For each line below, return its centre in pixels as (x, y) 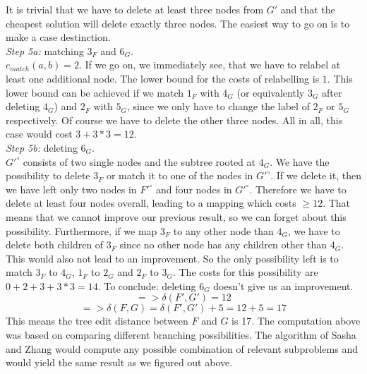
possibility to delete (48, 175)
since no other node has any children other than (223, 245)
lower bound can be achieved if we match (95, 92)
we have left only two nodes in (71, 189)
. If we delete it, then (316, 175)
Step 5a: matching (45, 50)
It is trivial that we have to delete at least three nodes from (135, 9)
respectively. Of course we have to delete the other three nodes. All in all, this (174, 120)
